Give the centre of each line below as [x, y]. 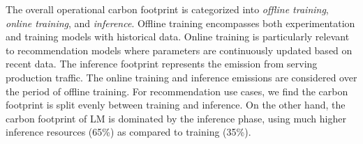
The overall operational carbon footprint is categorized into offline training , [167, 9]
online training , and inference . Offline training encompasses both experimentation [180, 23]
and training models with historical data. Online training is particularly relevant [178, 37]
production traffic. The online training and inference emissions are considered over [181, 77]
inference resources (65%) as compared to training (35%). [128, 132]
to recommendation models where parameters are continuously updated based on [179, 50]
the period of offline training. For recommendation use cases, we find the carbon [177, 91]
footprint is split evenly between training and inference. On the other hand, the [176, 105]
